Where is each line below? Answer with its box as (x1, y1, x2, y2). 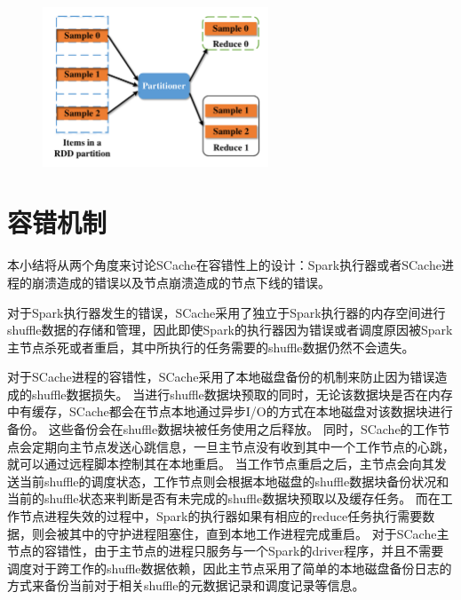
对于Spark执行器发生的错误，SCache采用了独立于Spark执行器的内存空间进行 (7, 303, 446, 321)
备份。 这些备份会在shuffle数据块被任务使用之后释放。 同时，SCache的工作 (7, 420, 438, 438)
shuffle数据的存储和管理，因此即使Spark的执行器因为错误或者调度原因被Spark (7, 320, 453, 339)
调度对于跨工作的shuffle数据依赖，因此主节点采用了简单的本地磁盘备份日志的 (7, 558, 452, 577)
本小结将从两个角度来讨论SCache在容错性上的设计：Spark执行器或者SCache (7, 256, 441, 274)
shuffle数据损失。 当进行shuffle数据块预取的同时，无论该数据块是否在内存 (31, 384, 453, 403)
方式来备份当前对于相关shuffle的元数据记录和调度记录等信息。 (7, 576, 365, 595)
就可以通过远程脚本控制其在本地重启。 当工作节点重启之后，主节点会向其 (7, 454, 434, 473)
